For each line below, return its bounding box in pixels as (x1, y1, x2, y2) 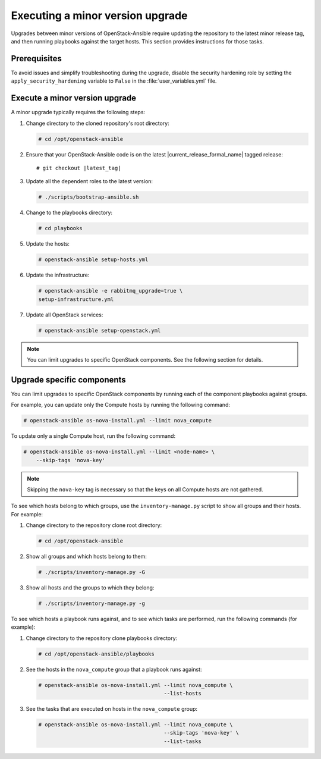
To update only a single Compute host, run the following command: (11, 432, 175, 440)
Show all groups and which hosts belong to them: (26, 553, 147, 560)
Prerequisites (11, 54, 62, 64)
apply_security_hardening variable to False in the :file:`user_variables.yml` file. (11, 77, 217, 84)
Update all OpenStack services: (26, 311, 103, 318)
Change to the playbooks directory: (26, 209, 113, 217)
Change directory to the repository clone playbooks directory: (26, 634, 178, 642)
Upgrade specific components (11, 375, 126, 385)
